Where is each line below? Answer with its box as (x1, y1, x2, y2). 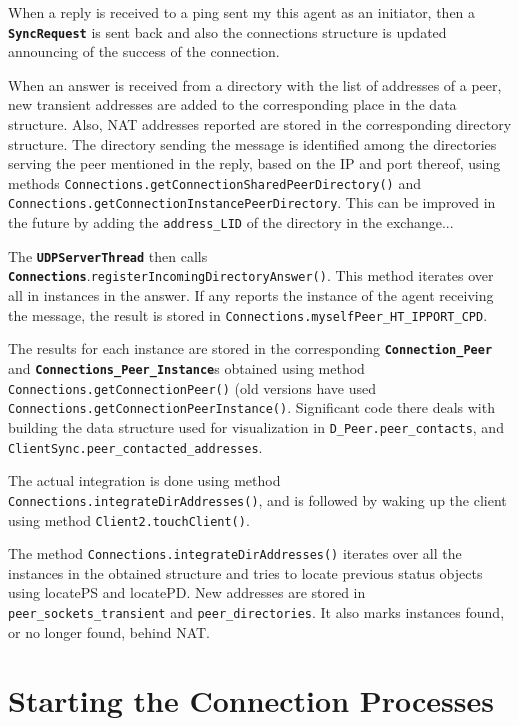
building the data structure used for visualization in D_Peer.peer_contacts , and (8, 416, 504, 437)
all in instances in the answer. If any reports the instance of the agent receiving (8, 285, 494, 306)
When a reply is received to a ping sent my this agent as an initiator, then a (8, 2, 476, 22)
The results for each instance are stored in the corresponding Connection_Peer (8, 338, 493, 359)
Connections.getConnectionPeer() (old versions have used (8, 377, 377, 398)
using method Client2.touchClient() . (8, 509, 250, 530)
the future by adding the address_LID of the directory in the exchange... (8, 212, 454, 233)
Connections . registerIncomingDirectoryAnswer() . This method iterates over (8, 265, 494, 286)
